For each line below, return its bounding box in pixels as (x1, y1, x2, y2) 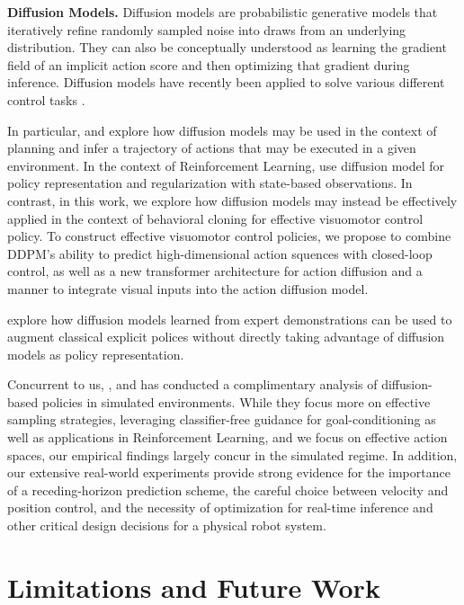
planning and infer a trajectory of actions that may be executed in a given (7, 138, 416, 157)
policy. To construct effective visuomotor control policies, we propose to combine (7, 227, 451, 245)
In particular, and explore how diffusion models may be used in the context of (7, 120, 437, 139)
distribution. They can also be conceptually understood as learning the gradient (7, 38, 447, 57)
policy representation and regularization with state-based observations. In (7, 173, 413, 192)
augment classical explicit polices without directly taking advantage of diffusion (7, 327, 445, 346)
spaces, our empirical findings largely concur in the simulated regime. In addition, (7, 445, 458, 464)
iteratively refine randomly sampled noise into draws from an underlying (7, 20, 406, 39)
